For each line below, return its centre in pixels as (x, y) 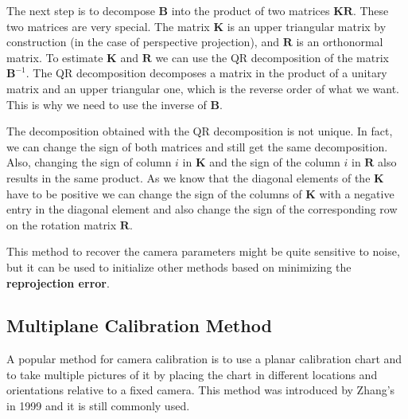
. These (371, 10)
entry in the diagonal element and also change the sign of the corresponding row (202, 209)
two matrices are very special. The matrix (108, 26)
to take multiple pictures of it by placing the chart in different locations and (192, 374)
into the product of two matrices (251, 10)
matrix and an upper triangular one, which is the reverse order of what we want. (203, 88)
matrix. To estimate (55, 57)
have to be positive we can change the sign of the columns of (154, 193)
